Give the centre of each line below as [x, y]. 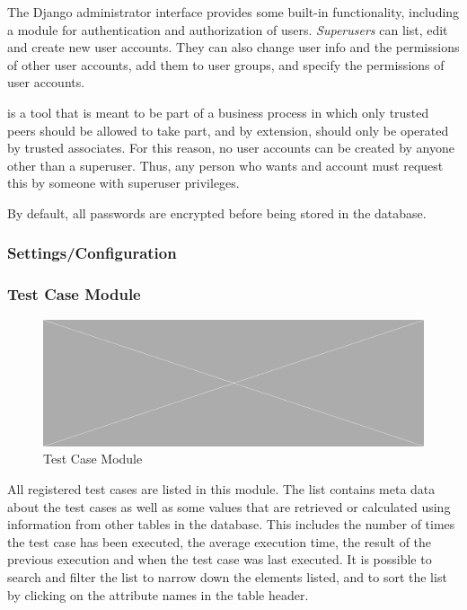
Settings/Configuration [92, 253]
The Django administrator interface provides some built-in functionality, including [233, 12]
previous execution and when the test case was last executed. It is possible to [220, 559]
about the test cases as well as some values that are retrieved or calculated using [229, 506]
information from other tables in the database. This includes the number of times [231, 524]
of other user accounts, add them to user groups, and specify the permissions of [226, 64]
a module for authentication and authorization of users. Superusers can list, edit [228, 29]
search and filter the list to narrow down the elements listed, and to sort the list [227, 576]
